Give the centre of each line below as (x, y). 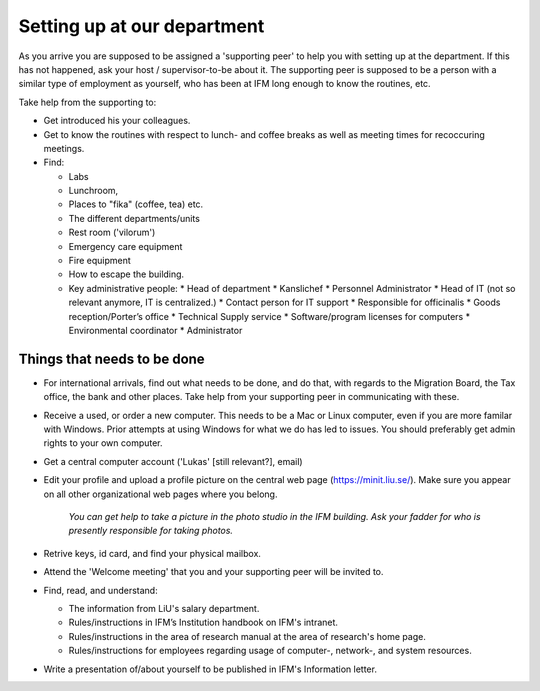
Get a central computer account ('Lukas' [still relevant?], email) (173, 461)
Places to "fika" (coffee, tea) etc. (136, 204)
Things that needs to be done (111, 358)
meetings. (64, 148)
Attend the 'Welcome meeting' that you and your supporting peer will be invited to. (213, 572)
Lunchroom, (93, 191)
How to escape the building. (126, 274)
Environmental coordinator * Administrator (155, 330)
